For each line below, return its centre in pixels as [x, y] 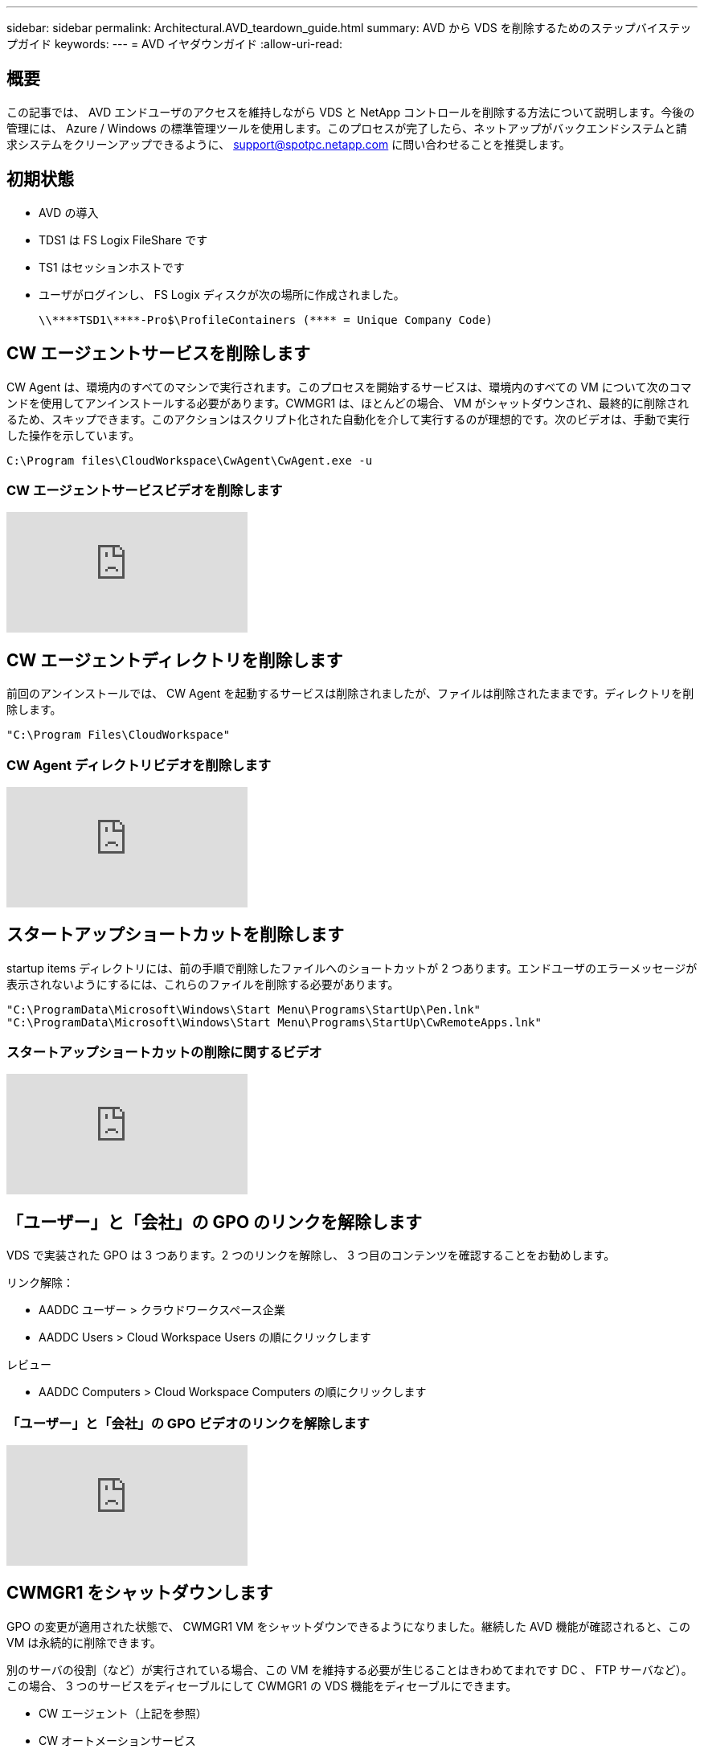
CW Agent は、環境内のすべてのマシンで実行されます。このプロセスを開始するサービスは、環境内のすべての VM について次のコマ [349, 387]
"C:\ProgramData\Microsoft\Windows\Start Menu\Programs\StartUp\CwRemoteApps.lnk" [274, 1022]
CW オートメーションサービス [117, 1740]
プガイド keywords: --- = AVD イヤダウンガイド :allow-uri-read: [175, 44]
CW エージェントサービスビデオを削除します [145, 490]
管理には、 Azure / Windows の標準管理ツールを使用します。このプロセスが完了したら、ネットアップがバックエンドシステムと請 [347, 128]
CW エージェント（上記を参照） [123, 1713]
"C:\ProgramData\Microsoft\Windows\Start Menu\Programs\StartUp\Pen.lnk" [244, 1009]
